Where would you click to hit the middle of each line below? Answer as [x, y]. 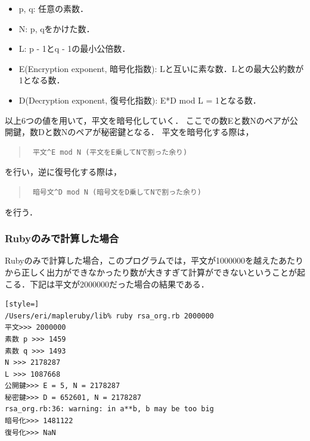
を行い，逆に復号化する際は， [63, 172]
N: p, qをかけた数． [57, 28]
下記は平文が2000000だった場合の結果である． [119, 284]
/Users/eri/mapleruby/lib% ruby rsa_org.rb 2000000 [109, 316]
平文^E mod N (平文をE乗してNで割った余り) [110, 152]
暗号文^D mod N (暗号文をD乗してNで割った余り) [117, 192]
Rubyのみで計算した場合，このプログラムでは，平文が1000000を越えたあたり [154, 260]
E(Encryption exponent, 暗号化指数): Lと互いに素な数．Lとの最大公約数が [161, 68]
